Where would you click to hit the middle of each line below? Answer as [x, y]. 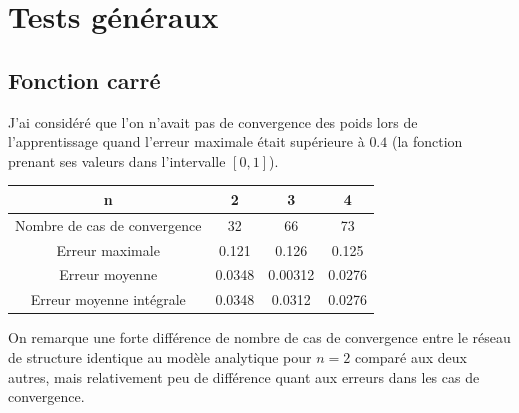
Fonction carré [84, 79]
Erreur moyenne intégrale [108, 299]
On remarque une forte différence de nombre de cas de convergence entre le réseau [259, 337]
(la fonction [427, 141]
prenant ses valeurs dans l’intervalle [117, 160]
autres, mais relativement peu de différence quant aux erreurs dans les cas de [244, 376]
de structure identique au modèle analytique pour [160, 356]
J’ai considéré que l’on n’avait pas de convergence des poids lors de [213, 121]
